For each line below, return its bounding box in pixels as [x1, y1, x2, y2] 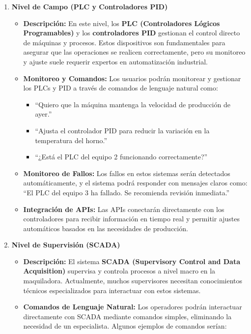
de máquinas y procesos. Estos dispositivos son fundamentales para [23, 37, 225, 47]
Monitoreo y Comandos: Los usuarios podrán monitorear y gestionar [23, 73, 241, 83]
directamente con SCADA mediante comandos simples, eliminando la [23, 311, 232, 321]
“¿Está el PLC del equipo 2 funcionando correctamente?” [35, 152, 208, 162]
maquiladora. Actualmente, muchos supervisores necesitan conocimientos [23, 275, 243, 286]
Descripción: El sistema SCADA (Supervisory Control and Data [23, 256, 240, 266]
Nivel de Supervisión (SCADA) [11, 240, 120, 250]
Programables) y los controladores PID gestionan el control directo [23, 28, 240, 38]
